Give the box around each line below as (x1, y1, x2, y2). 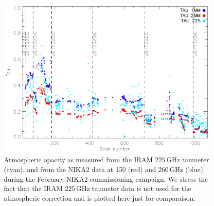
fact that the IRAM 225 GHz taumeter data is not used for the (4, 183, 191, 193)
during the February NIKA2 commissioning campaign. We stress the (4, 173, 208, 184)
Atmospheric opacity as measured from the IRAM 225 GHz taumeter (4, 154, 209, 165)
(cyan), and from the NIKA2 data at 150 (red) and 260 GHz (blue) (4, 164, 203, 174)
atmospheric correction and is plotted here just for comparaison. (4, 192, 196, 203)
